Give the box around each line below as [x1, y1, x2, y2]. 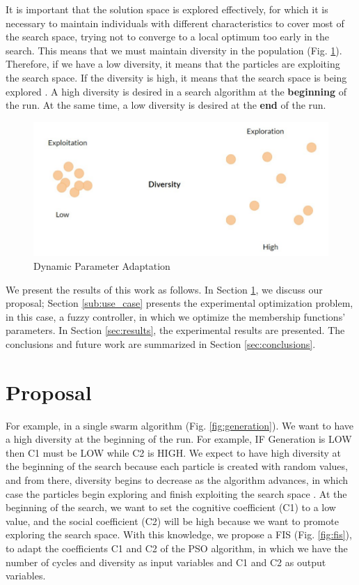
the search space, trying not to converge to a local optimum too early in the [6, 29, 329, 44]
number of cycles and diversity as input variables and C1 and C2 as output [6, 554, 326, 569]
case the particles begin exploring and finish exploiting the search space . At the [6, 486, 347, 501]
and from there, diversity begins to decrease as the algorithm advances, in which [6, 473, 349, 487]
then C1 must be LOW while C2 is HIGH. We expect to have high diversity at [6, 445, 341, 459]
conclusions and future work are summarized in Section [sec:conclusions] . [6, 336, 316, 351]
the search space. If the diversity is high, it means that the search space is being [6, 70, 347, 84]
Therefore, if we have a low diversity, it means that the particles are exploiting [6, 56, 340, 71]
